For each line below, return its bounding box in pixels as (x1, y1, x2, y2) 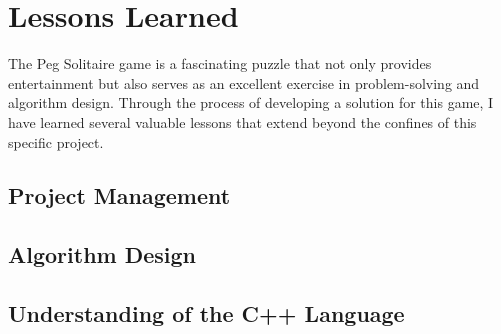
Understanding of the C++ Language (8, 298, 405, 329)
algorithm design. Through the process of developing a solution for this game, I (8, 92, 494, 113)
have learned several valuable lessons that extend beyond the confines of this (8, 111, 477, 132)
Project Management (8, 180, 231, 211)
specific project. (8, 131, 104, 152)
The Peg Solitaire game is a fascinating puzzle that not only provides (8, 53, 432, 74)
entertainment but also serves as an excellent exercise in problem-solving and (8, 72, 480, 93)
